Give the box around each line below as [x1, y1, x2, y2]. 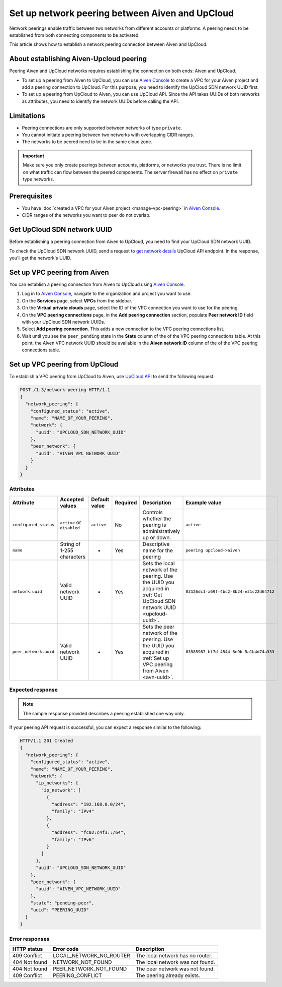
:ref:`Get [142, 591, 162, 598]
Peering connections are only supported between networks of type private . [22, 125, 182, 131]
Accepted [60, 496, 84, 503]
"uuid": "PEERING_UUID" [30, 907, 89, 913]
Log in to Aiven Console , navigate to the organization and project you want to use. [22, 290, 192, 297]
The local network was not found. [136, 958, 216, 965]
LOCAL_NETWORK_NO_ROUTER [53, 952, 130, 959]
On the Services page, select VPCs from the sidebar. [22, 297, 133, 303]
